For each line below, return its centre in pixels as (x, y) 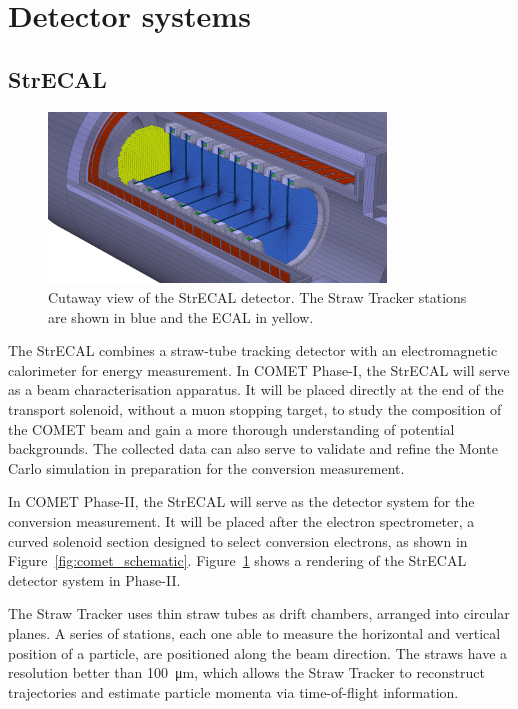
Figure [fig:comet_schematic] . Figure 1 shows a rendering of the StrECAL (237, 560)
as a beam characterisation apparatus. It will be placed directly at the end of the (256, 389)
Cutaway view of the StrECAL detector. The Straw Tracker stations (257, 297)
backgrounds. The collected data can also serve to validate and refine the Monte (253, 448)
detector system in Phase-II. (94, 579)
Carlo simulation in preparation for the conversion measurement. (206, 467)
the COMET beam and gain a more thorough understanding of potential (231, 428)
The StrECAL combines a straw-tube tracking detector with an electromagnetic (253, 350)
